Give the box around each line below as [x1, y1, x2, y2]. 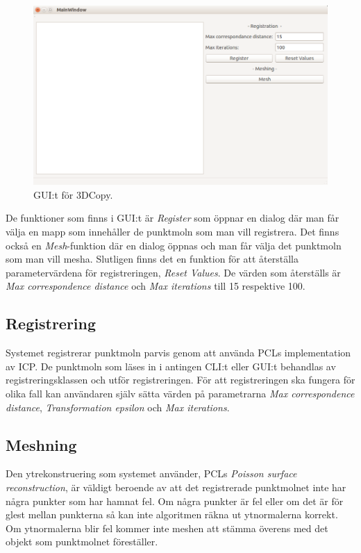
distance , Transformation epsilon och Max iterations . [6, 399, 230, 414]
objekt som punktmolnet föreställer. [6, 534, 158, 549]
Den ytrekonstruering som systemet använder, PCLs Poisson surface [6, 466, 297, 481]
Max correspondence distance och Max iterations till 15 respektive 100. [6, 279, 305, 293]
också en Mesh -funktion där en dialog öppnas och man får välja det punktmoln [6, 238, 342, 252]
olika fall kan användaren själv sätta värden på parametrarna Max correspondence [6, 386, 355, 400]
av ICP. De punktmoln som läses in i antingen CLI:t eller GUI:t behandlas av [6, 358, 336, 373]
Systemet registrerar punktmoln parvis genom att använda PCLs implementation [6, 345, 351, 360]
